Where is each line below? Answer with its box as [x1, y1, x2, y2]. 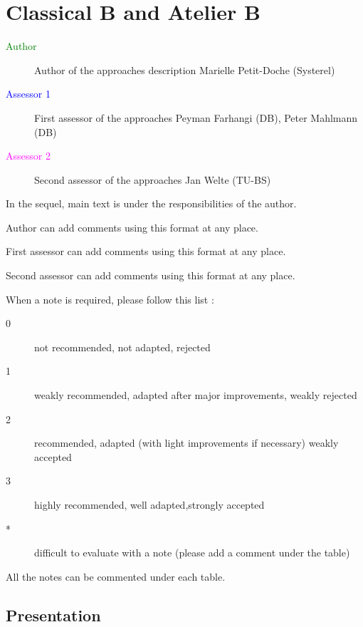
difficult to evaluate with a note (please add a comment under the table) [34, 545, 350, 560]
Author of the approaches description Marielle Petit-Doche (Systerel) [34, 62, 335, 77]
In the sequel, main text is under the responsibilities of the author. [6, 196, 297, 211]
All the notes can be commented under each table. [6, 569, 226, 584]
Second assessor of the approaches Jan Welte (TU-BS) [34, 172, 271, 187]
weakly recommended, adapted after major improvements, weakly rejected [34, 388, 357, 403]
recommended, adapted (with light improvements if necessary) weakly [34, 435, 339, 450]
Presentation [6, 603, 101, 626]
